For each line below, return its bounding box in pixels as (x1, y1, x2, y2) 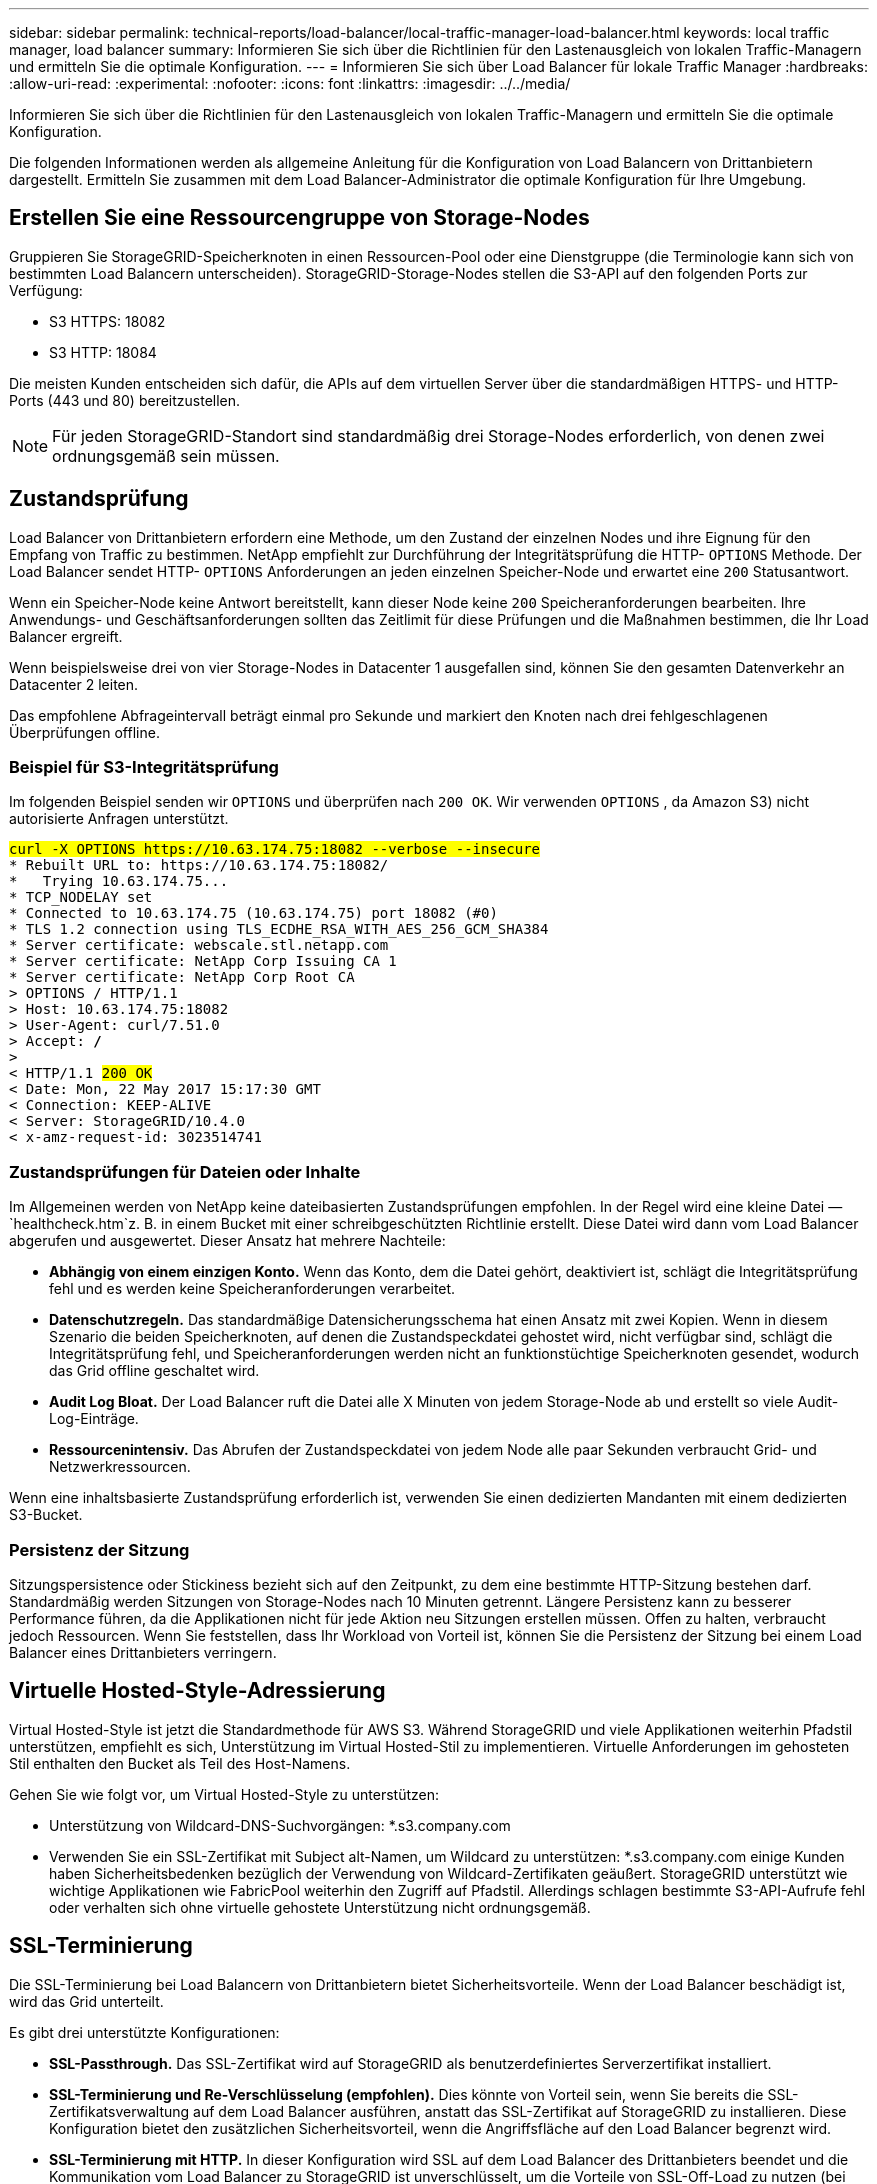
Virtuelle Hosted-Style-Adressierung (9, 1678, 386, 1704)
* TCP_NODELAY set (9, 889, 153, 906)
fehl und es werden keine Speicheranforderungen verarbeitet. (49, 1280, 456, 1298)
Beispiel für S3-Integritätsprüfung (9, 757, 279, 778)
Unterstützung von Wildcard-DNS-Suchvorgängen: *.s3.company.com (49, 1816, 511, 1834)
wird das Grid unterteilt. (9, 1992, 164, 2010)
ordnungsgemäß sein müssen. (52, 445, 280, 466)
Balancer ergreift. (9, 627, 123, 645)
